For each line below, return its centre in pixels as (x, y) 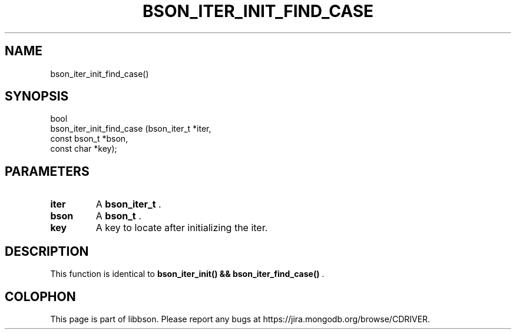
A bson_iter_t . (128, 204)
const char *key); (84, 149)
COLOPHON (40, 296)
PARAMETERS (47, 171)
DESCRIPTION (47, 251)
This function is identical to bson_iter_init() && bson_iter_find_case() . (187, 274)
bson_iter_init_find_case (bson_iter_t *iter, (131, 129)
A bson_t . (118, 216)
